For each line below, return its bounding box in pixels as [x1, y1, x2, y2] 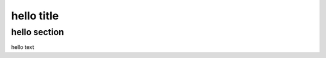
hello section [11, 27, 65, 37]
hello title [11, 9, 59, 22]
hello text [11, 43, 34, 51]
